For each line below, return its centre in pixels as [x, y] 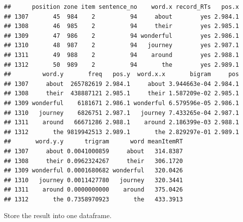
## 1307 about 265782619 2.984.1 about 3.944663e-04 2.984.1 [121, 84]
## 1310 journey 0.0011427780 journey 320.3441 [94, 180]
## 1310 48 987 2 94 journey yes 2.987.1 [121, 45]
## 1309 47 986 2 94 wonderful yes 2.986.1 [121, 36]
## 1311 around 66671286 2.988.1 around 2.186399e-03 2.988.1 [121, 123]
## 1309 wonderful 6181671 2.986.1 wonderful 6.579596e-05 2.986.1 [121, 103]
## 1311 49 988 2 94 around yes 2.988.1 [121, 55]
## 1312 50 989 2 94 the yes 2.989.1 [121, 65]
